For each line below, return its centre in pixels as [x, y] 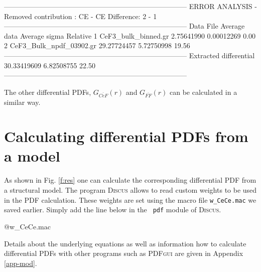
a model [32, 156]
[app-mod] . [21, 263]
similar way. [22, 102]
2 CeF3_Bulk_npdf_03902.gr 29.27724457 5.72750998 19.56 [97, 45]
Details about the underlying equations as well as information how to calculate [125, 243]
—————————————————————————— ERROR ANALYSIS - [130, 6]
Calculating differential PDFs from [126, 136]
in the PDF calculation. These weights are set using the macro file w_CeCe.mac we [130, 199]
